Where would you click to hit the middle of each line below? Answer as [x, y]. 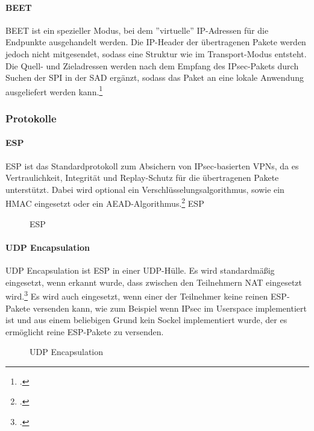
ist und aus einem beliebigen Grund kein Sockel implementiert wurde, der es [146, 320]
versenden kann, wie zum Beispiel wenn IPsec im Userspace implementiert [170, 308]
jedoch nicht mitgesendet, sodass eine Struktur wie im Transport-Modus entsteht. [156, 53]
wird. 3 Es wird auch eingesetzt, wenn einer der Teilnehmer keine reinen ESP [146, 295]
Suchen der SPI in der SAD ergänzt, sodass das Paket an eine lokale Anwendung [155, 77]
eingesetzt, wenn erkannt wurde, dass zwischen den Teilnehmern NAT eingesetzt [154, 282]
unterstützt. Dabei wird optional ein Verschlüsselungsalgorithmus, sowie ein [145, 189]
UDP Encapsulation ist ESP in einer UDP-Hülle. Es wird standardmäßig [140, 270]
